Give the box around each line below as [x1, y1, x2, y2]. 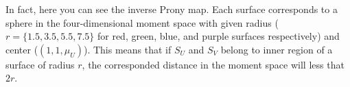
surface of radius [5, 57, 75, 71]
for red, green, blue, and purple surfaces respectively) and [97, 29, 340, 43]
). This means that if [83, 42, 172, 56]
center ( [5, 42, 38, 56]
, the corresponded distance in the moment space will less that [82, 57, 345, 71]
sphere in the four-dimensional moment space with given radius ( [5, 15, 279, 29]
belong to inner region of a [220, 42, 333, 56]
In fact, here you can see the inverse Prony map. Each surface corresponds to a [5, 2, 338, 16]
